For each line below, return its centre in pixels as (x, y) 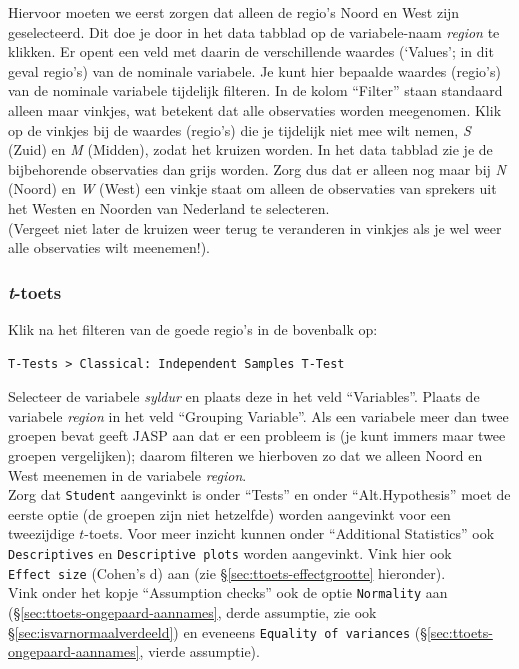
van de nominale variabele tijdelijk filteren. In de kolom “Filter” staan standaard (255, 90)
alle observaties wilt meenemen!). (109, 247)
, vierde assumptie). (199, 651)
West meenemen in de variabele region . (127, 474)
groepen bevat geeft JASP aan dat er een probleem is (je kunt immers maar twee (257, 435)
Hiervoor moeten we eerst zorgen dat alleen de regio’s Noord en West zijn (234, 12)
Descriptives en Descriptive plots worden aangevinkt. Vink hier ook (230, 552)
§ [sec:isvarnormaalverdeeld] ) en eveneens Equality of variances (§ (217, 631)
